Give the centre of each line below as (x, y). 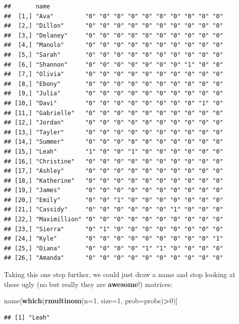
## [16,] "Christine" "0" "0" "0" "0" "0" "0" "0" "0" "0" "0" (114, 161)
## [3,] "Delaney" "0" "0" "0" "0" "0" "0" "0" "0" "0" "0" (114, 35)
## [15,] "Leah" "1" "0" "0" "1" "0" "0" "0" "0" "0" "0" (114, 151)
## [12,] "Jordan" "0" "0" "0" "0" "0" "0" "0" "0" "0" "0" (114, 123)
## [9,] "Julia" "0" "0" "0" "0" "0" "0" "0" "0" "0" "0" (114, 94)
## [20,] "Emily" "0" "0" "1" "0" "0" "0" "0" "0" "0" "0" (114, 200)
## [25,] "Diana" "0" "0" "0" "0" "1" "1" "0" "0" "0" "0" (114, 248)
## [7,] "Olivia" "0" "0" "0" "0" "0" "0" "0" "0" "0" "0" (114, 74)
